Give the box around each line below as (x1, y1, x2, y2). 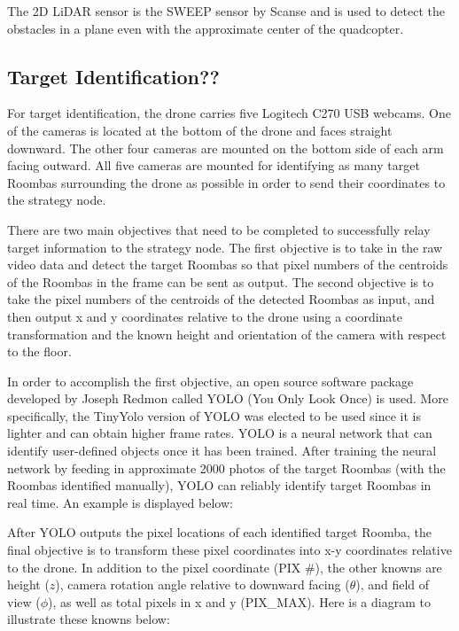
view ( (7, 592, 41, 611)
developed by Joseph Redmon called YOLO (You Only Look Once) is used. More (7, 389, 449, 408)
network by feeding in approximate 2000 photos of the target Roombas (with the (7, 458, 446, 477)
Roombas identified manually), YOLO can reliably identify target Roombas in (7, 476, 432, 495)
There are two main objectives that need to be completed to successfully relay (7, 220, 431, 238)
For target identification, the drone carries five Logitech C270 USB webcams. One (7, 104, 452, 122)
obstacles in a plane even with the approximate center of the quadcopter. (7, 19, 404, 37)
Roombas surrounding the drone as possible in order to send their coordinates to (7, 173, 446, 191)
